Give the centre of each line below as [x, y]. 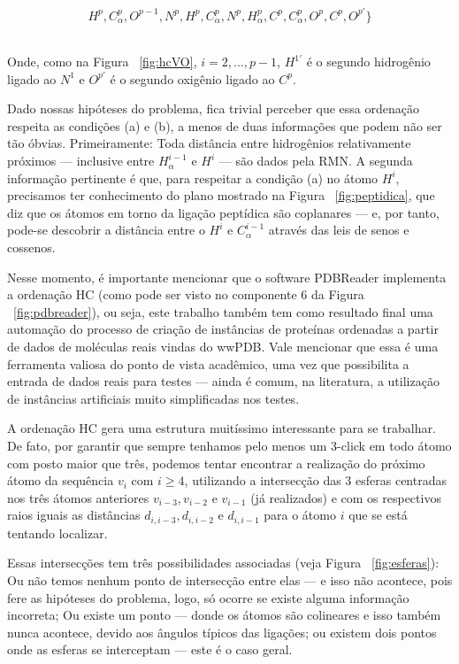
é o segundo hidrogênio [368, 62]
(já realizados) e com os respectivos [346, 497]
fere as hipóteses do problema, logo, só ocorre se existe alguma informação [208, 597]
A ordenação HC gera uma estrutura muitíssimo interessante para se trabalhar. [222, 428]
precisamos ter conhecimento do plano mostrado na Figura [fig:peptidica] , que [221, 195]
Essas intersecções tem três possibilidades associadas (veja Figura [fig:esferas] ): [223, 563]
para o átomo [300, 515]
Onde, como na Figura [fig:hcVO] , [102, 62]
